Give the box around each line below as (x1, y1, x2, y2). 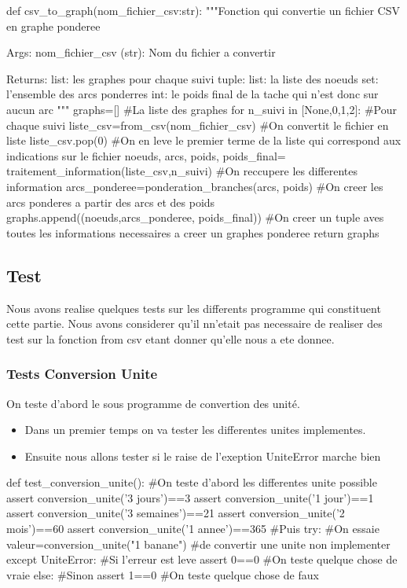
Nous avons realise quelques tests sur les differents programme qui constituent (6, 300, 381, 316)
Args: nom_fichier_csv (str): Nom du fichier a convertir (6, 44, 276, 61)
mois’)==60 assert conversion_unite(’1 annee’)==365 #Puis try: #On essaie (6, 520, 379, 537)
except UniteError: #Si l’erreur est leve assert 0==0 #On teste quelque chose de (6, 551, 398, 568)
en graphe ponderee (6, 17, 101, 34)
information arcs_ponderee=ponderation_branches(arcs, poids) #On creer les (6, 178, 383, 194)
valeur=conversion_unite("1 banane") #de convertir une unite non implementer (6, 535, 390, 552)
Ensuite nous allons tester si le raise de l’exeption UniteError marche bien (24, 447, 381, 464)
